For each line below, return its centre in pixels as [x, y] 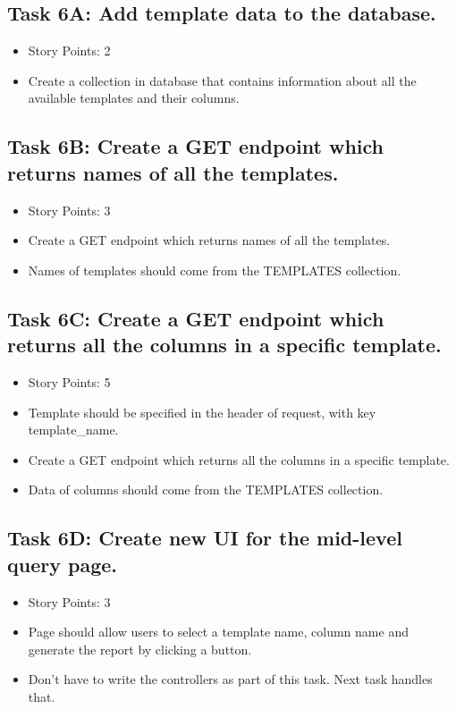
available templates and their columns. [134, 98]
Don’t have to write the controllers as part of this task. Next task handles [230, 679]
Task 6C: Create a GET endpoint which [196, 318]
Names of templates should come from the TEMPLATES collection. [215, 270]
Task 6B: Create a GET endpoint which [196, 146]
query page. [62, 564]
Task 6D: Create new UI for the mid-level [205, 538]
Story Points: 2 [69, 51]
